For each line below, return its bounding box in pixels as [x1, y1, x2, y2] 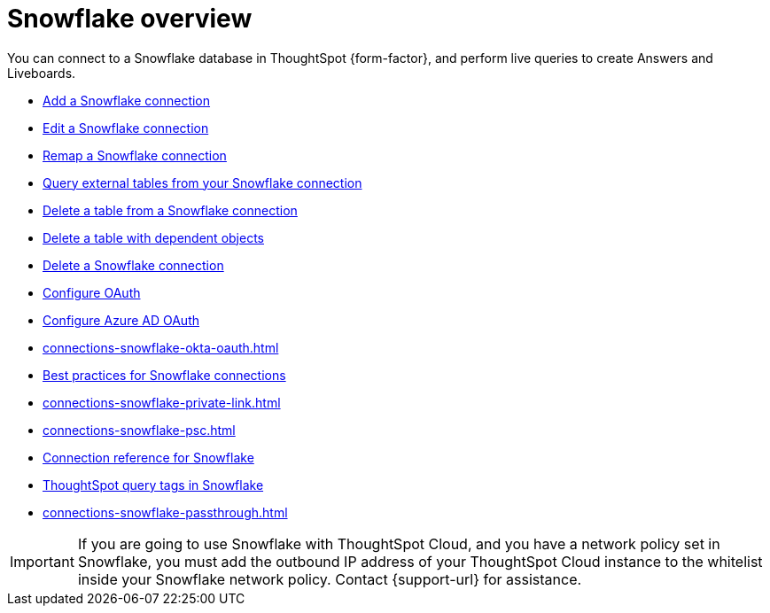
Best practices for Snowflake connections [43, 367, 286, 383]
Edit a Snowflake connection [43, 120, 209, 136]
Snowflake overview [7, 4, 253, 34]
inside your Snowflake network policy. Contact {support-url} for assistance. [77, 570, 582, 588]
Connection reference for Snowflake [43, 449, 254, 465]
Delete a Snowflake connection [43, 257, 224, 273]
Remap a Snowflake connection [43, 147, 227, 163]
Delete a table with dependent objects [43, 229, 264, 245]
